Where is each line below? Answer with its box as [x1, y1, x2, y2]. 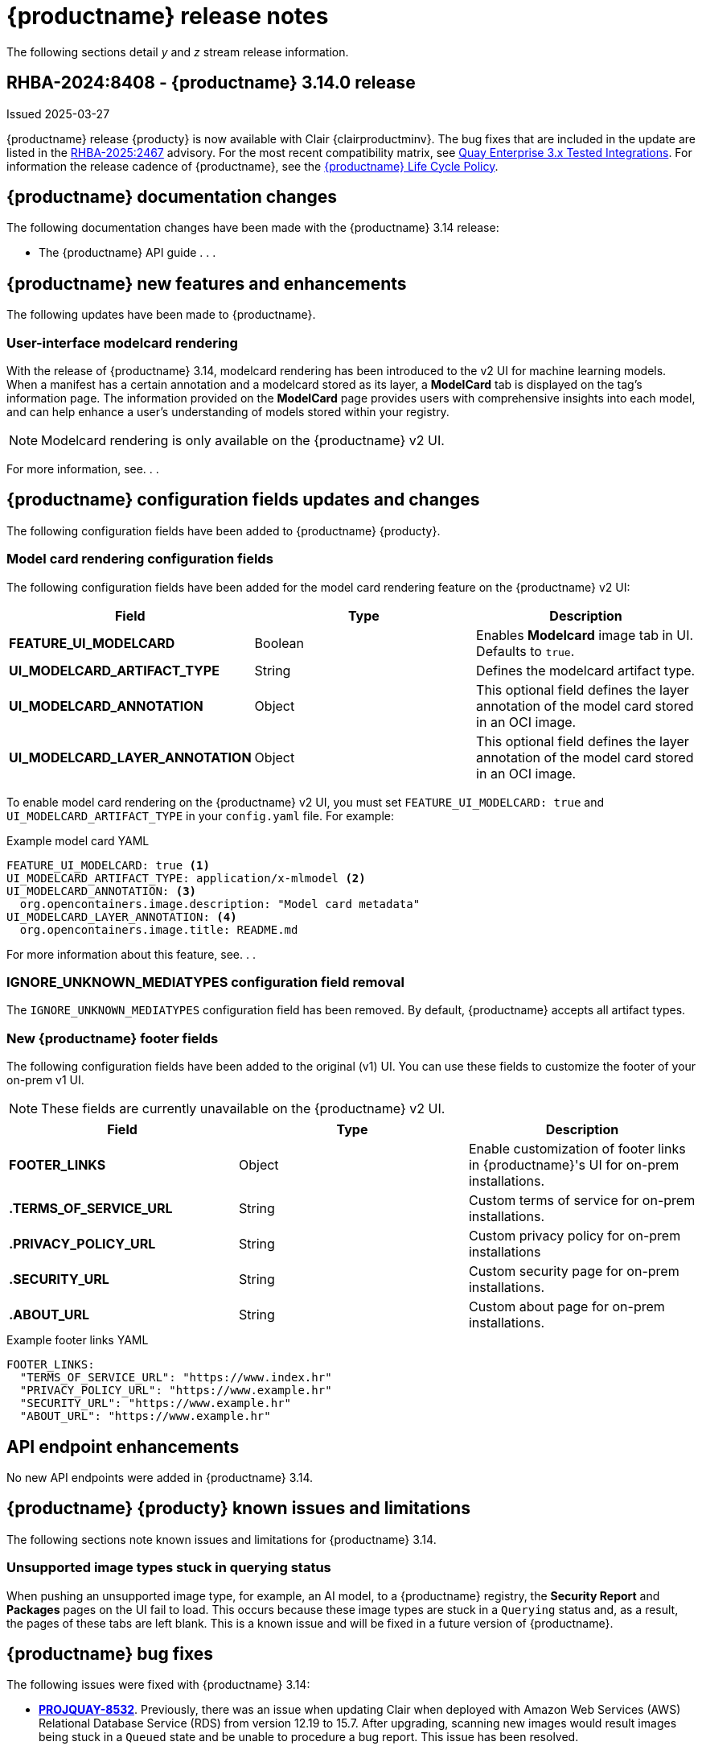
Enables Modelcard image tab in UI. [476, 626, 694, 643]
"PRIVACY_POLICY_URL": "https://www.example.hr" [19, 1384, 332, 1397]
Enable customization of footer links [468, 1141, 686, 1158]
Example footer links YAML [6, 1333, 149, 1348]
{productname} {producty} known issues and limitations [6, 1498, 470, 1519]
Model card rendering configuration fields [6, 551, 273, 568]
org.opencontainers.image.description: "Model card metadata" [19, 897, 421, 910]
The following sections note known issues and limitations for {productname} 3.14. [6, 1532, 437, 1546]
